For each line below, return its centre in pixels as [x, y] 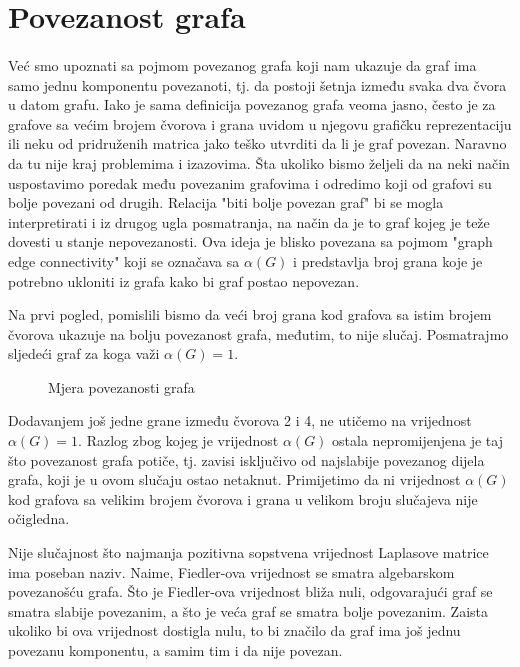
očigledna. [39, 518]
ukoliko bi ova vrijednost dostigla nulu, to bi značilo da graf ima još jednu [234, 630]
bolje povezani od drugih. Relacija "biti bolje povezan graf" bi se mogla [226, 202]
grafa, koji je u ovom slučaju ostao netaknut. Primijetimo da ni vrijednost [234, 479]
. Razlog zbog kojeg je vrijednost [178, 440]
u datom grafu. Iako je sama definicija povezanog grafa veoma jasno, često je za [252, 104]
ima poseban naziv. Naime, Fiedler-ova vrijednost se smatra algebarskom [231, 571]
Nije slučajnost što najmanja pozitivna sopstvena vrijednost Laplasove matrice [248, 552]
